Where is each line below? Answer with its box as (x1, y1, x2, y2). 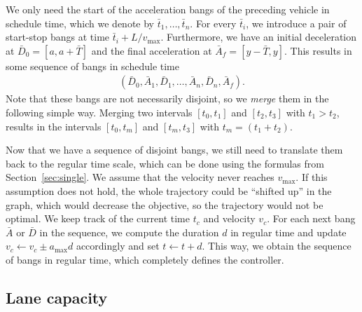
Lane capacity (6, 286, 108, 308)
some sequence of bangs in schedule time (6, 58, 179, 73)
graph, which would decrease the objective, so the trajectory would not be (6, 197, 323, 212)
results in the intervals (6, 118, 102, 133)
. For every (190, 15, 237, 30)
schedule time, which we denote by (6, 15, 154, 30)
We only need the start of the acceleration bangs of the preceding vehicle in (6, 2, 330, 16)
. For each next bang (267, 211, 356, 226)
